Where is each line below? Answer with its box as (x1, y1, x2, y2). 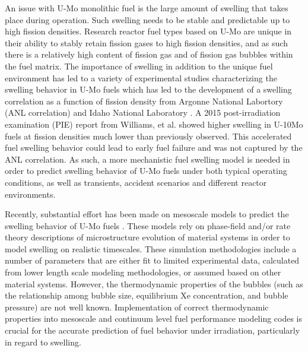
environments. (5, 188, 56, 200)
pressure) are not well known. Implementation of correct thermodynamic (5, 300, 269, 313)
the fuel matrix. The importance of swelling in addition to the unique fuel (5, 59, 273, 72)
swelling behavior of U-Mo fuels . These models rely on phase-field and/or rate (5, 219, 291, 232)
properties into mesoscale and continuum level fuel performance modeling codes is (5, 312, 303, 325)
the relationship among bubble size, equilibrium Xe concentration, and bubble (5, 289, 288, 302)
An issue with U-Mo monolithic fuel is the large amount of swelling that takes (5, 2, 288, 14)
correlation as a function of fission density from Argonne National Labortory (5, 94, 283, 107)
